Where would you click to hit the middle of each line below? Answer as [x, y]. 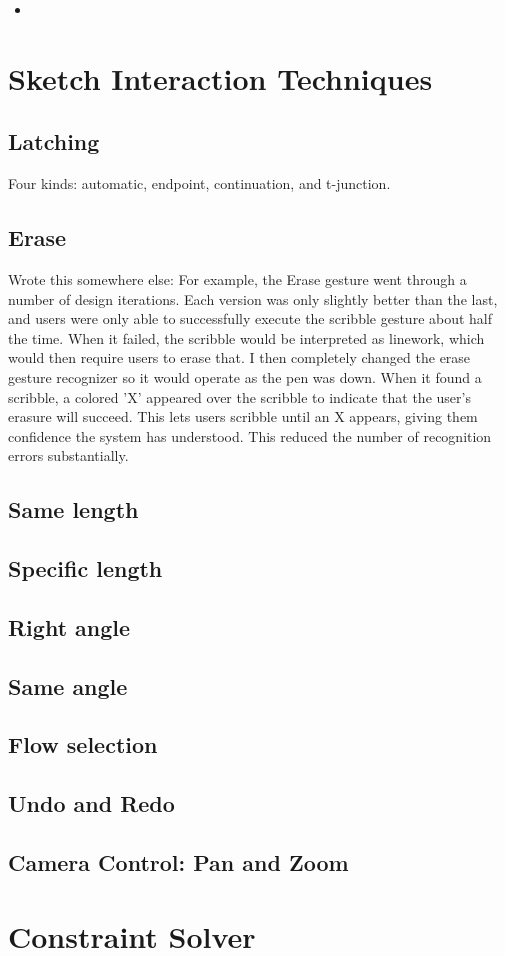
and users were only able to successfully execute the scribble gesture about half [250, 318]
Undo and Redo [91, 803]
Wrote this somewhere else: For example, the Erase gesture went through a [237, 278]
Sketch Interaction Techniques [220, 77]
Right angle [69, 626]
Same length [73, 509]
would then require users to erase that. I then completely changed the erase [239, 357]
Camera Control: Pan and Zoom [178, 861]
